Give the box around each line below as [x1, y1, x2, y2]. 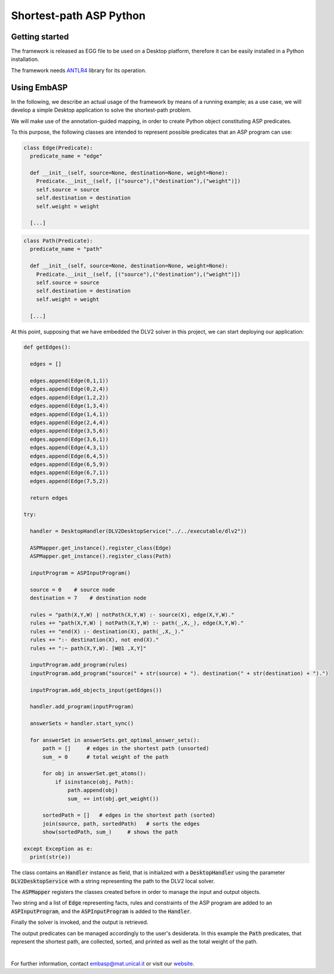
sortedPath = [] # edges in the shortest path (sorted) [42, 812, 216, 819]
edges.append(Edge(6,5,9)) [30, 460, 109, 468]
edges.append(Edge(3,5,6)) [30, 428, 109, 434]
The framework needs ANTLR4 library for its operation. [11, 66, 147, 74]
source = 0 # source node [30, 586, 116, 593]
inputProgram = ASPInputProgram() [30, 570, 131, 576]
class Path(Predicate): [23, 238, 94, 244]
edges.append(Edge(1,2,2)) [30, 394, 109, 401]
